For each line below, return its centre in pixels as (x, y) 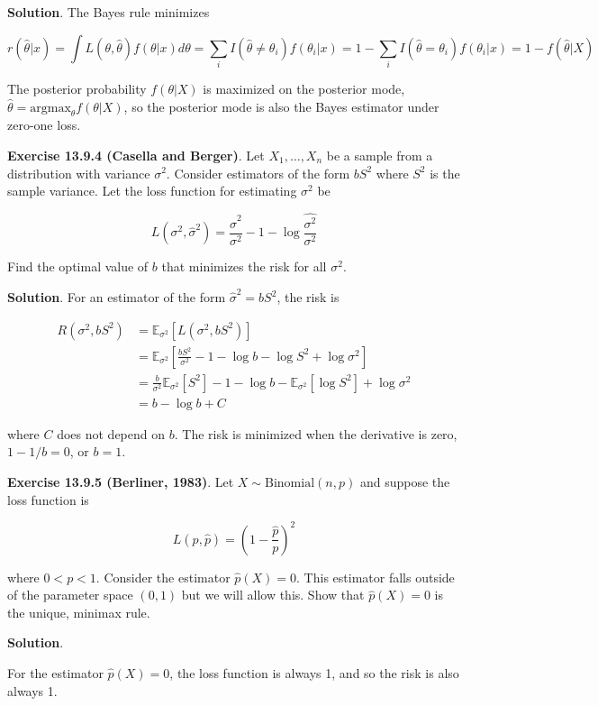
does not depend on (111, 433)
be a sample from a (380, 155)
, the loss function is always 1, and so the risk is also (314, 673)
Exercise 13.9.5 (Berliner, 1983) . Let (121, 481)
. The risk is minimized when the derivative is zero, (316, 433)
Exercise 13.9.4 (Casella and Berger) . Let (136, 155)
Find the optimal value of (78, 266)
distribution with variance (79, 173)
